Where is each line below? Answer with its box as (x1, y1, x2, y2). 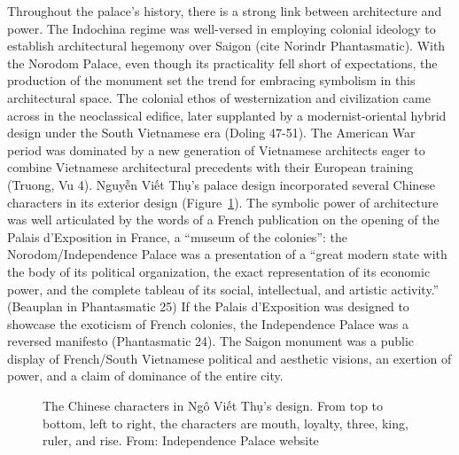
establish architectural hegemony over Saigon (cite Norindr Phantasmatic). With (7, 36, 446, 55)
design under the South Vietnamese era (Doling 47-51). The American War (7, 123, 416, 142)
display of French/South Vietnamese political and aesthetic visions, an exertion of (7, 349, 452, 367)
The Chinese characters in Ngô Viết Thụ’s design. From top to (43, 396, 384, 415)
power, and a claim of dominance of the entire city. (7, 366, 284, 385)
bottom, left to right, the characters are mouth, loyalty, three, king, (43, 413, 408, 432)
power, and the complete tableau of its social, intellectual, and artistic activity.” (7, 279, 440, 298)
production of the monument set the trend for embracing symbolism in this (7, 71, 416, 90)
